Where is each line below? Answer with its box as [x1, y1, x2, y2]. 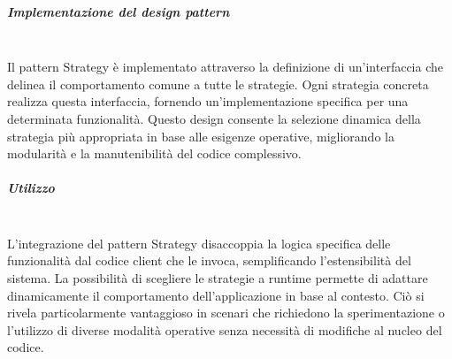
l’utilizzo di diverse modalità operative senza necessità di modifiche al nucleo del [7, 320, 442, 339]
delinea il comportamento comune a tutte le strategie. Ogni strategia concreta [7, 74, 429, 93]
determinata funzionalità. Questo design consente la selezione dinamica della [7, 109, 421, 127]
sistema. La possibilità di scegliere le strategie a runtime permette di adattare [7, 269, 428, 287]
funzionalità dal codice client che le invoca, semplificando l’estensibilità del [7, 251, 411, 270]
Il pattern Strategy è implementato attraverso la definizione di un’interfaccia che [7, 57, 443, 76]
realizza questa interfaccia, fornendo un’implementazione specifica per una [7, 92, 409, 111]
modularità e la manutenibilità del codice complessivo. [7, 144, 302, 163]
